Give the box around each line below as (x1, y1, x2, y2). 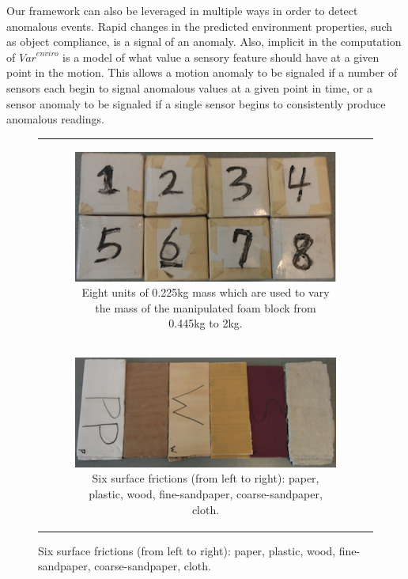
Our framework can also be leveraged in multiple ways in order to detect (6, 2, 358, 18)
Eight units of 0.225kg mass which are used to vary (81, 284, 330, 301)
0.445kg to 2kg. (168, 315, 243, 331)
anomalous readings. (6, 111, 104, 127)
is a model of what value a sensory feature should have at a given (62, 48, 380, 65)
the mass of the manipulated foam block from (95, 299, 316, 316)
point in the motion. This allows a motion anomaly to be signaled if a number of (6, 64, 398, 81)
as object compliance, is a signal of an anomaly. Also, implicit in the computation (6, 33, 402, 50)
